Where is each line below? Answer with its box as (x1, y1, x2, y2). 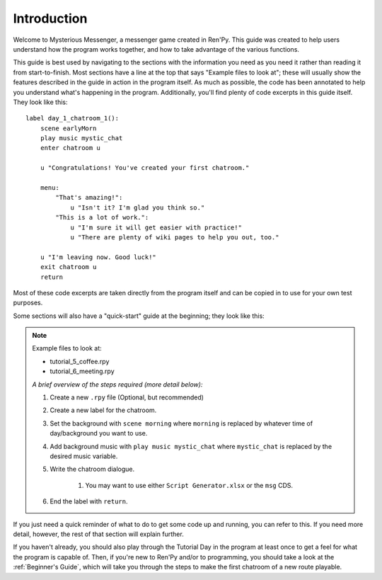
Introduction (13, 11, 88, 26)
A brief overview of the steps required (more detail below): (32, 380, 203, 389)
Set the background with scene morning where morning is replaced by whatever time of (50, 419, 313, 428)
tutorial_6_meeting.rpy (50, 367, 115, 375)
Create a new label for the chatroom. (50, 406, 157, 414)
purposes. (13, 298, 43, 307)
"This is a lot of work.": (55, 213, 149, 222)
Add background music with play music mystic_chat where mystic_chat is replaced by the (50, 442, 332, 450)
